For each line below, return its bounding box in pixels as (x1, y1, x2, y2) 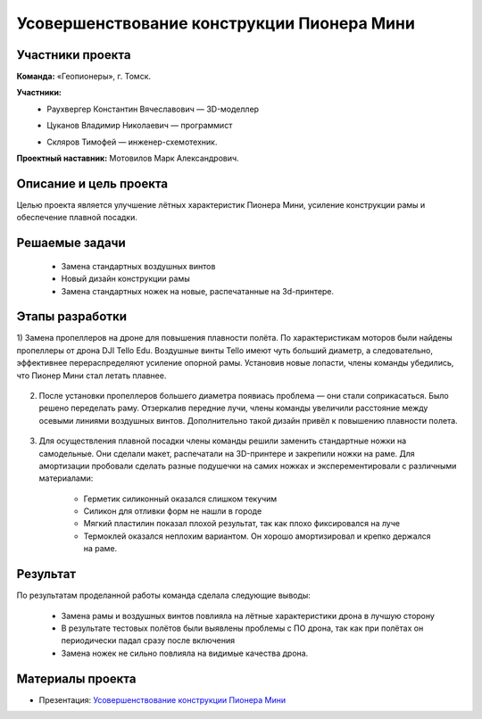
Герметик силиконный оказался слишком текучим (83, 493, 278, 504)
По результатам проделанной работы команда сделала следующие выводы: (16, 590, 312, 601)
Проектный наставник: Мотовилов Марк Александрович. (16, 153, 240, 164)
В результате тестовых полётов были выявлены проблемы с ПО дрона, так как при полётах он (61, 623, 424, 633)
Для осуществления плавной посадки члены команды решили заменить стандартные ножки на (38, 435, 407, 446)
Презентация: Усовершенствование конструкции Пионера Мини (38, 694, 286, 705)
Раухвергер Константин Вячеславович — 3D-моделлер (46, 103, 259, 114)
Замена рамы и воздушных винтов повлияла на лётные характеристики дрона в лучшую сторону (61, 610, 435, 621)
